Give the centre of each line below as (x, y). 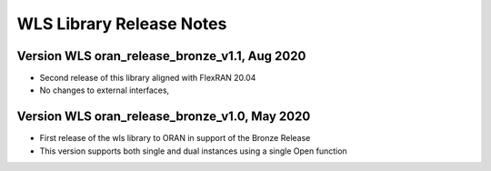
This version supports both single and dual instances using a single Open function (193, 151)
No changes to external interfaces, (105, 90)
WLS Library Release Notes (122, 24)
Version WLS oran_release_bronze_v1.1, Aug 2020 (161, 56)
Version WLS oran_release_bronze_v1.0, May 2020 (164, 117)
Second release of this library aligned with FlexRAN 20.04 (148, 78)
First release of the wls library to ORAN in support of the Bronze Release (175, 138)
